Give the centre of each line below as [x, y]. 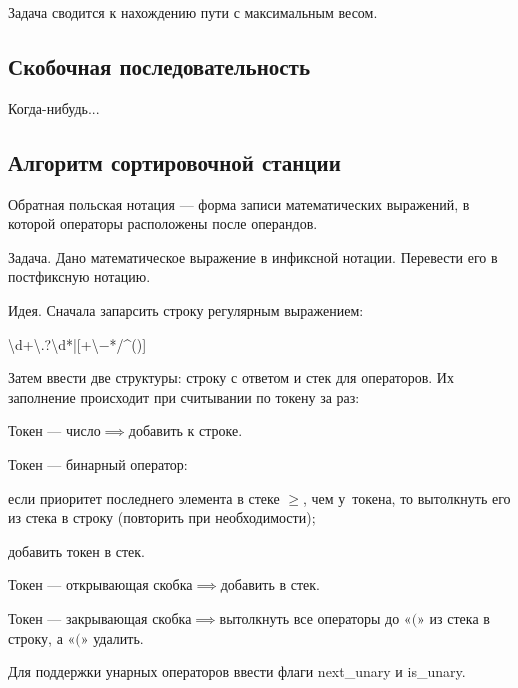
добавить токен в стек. [76, 550]
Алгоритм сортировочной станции [174, 161]
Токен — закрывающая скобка [100, 617]
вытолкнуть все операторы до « [315, 617]
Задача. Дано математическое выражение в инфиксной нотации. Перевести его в [253, 256]
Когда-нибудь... [54, 107]
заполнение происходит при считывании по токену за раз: [184, 396]
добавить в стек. [270, 584]
